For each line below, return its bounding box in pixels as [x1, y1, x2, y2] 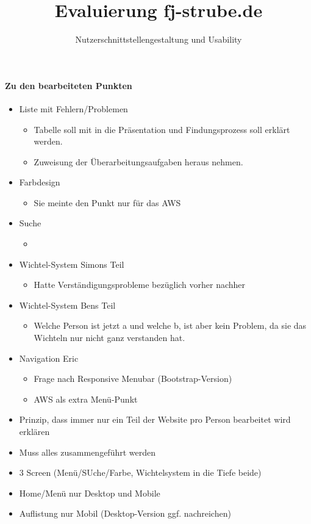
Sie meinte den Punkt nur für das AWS [34, 196, 181, 209]
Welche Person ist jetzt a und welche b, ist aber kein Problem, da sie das [34, 319, 307, 332]
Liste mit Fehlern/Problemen [19, 102, 128, 115]
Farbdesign [19, 176, 60, 188]
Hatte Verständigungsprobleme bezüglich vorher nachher [34, 278, 246, 291]
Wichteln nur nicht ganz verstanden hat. [34, 331, 185, 344]
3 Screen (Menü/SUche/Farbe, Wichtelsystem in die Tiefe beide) [19, 466, 262, 479]
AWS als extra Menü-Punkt [34, 392, 138, 405]
